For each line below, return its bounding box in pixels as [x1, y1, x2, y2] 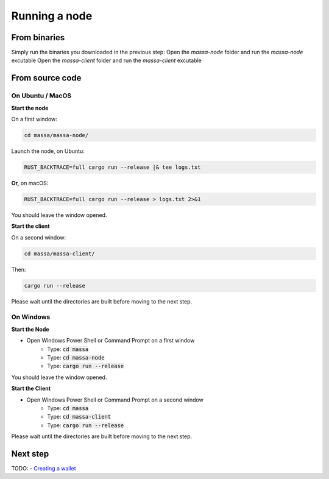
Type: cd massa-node [47, 353, 105, 361]
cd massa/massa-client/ [24, 250, 96, 257]
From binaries [11, 32, 65, 43]
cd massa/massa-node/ [24, 132, 89, 138]
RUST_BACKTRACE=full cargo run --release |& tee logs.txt [24, 163, 201, 171]
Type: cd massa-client [47, 413, 111, 420]
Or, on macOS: [11, 179, 49, 186]
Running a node [11, 9, 93, 23]
